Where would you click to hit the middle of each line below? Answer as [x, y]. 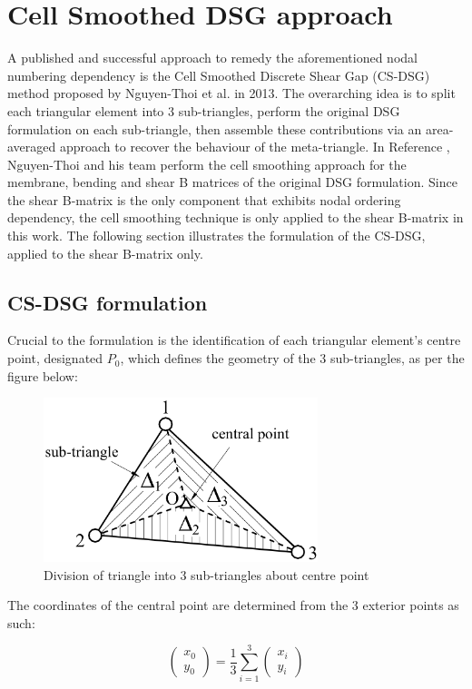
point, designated [55, 358]
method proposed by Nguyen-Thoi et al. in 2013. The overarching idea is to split [231, 93]
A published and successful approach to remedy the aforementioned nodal [212, 58]
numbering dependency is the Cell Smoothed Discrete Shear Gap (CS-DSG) [219, 75]
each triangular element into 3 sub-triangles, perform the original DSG [204, 110]
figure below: [43, 375]
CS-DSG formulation [108, 302]
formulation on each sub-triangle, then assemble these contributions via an [215, 128]
